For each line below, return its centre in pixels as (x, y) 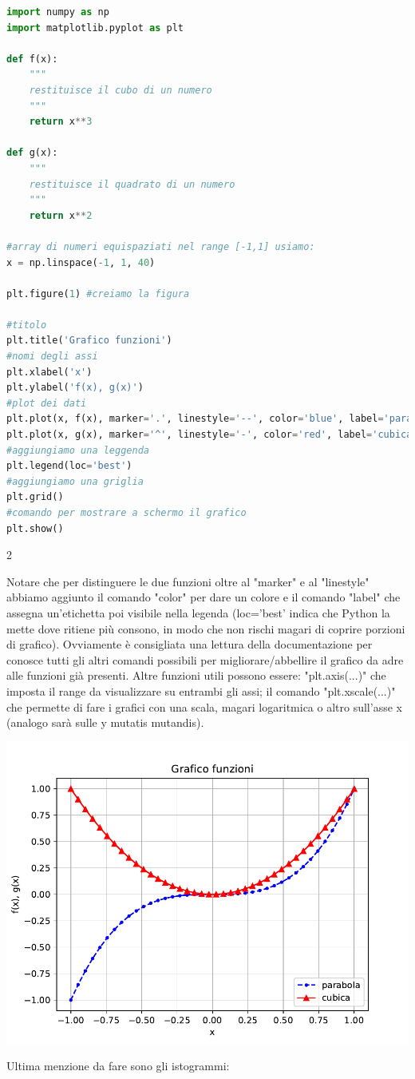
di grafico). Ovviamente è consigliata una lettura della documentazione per (190, 644)
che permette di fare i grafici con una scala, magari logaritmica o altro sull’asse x (204, 706)
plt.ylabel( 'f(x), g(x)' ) (75, 388)
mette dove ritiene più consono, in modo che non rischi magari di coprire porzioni (206, 628)
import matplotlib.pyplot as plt (95, 28)
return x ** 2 (61, 215)
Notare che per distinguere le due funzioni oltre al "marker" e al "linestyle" (188, 581)
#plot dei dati (47, 403)
